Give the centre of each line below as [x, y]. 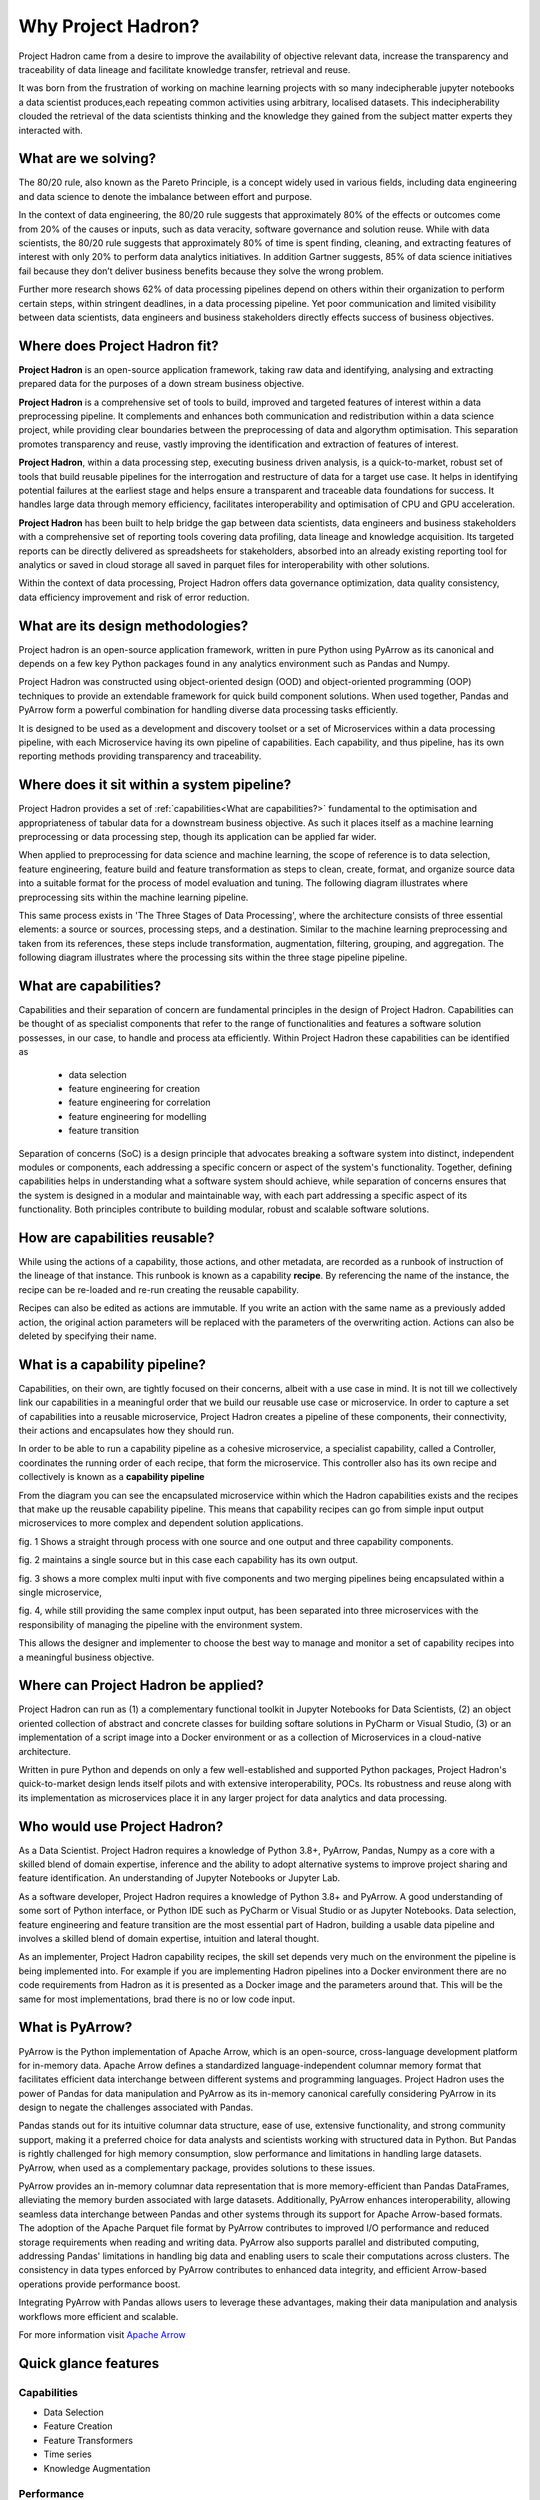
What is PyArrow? [75, 2027]
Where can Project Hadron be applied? [141, 1685]
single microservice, [60, 1592]
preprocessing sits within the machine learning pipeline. [133, 897]
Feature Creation [78, 2426]
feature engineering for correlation [139, 1102]
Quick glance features [89, 2363]
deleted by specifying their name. [87, 1336]
